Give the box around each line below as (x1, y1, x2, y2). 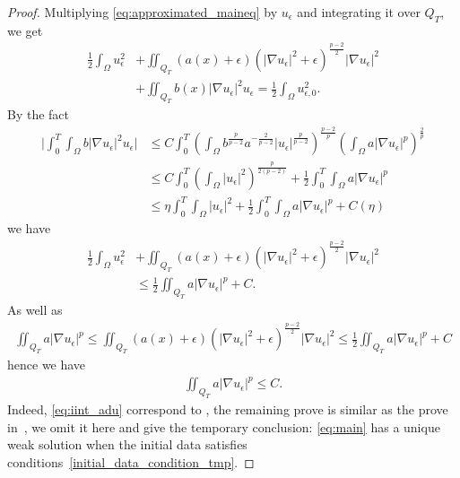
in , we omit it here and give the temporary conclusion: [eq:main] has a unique (7, 417, 440, 436)
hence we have (7, 355, 86, 374)
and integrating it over (297, 3, 421, 21)
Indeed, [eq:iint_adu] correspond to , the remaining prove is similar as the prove (7, 399, 448, 418)
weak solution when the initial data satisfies (7, 435, 247, 454)
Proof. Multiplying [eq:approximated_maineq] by (7, 3, 278, 21)
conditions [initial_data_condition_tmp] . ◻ (7, 452, 255, 471)
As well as (7, 300, 63, 319)
